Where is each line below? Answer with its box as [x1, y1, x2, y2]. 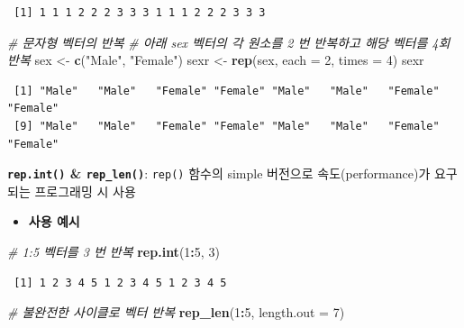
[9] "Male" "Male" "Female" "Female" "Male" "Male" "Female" [14, 119, 440, 132]
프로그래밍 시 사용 [34, 181, 136, 200]
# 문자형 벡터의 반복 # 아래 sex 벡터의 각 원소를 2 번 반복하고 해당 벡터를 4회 [7, 32, 450, 51]
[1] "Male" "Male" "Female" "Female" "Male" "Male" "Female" [14, 84, 440, 97]
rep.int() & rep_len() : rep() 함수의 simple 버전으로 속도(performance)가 [7, 164, 431, 183]
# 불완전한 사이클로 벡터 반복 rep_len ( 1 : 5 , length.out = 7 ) [7, 303, 345, 322]
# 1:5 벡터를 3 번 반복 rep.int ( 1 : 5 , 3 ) [7, 242, 220, 260]
